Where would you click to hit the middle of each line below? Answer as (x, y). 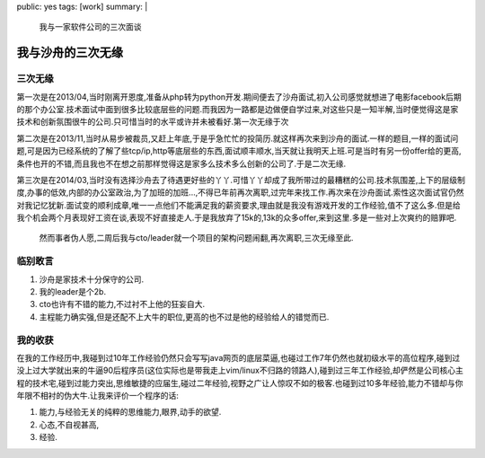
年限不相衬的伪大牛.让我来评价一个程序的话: (98, 396)
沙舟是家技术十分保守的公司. (92, 279)
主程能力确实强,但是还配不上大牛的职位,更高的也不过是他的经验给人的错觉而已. (184, 317)
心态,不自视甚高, (69, 424)
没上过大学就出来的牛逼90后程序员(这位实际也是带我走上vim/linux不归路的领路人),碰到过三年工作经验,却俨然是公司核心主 (240, 370)
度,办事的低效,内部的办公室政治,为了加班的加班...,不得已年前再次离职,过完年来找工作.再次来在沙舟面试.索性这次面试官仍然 (240, 192)
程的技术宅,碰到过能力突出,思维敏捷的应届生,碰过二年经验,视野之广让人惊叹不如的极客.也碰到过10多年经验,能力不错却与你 (240, 383)
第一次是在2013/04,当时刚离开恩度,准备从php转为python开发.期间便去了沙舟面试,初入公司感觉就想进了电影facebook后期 (239, 97)
